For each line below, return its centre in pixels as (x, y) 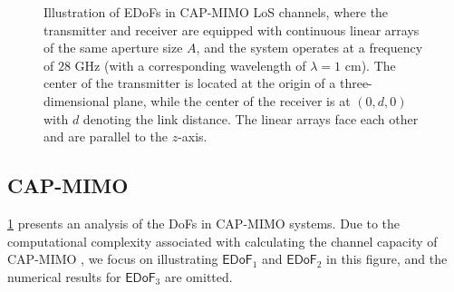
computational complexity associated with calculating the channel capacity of (222, 241)
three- (356, 83)
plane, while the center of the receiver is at (232, 100)
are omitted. (198, 276)
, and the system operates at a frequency (309, 48)
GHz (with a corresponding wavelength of (190, 65)
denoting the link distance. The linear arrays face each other (251, 118)
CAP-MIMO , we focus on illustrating (113, 259)
